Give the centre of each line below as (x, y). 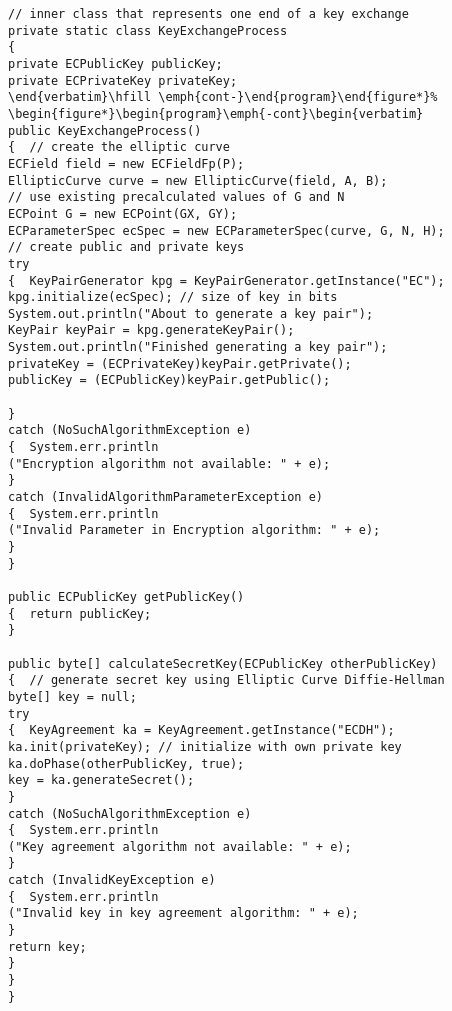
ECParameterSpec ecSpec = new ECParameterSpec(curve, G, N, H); (226, 230)
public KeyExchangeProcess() (105, 130)
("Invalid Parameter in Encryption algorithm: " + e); (194, 530)
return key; (47, 946)
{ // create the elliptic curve (119, 147)
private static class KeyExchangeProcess (148, 30)
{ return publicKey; (80, 613)
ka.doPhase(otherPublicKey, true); (126, 763)
